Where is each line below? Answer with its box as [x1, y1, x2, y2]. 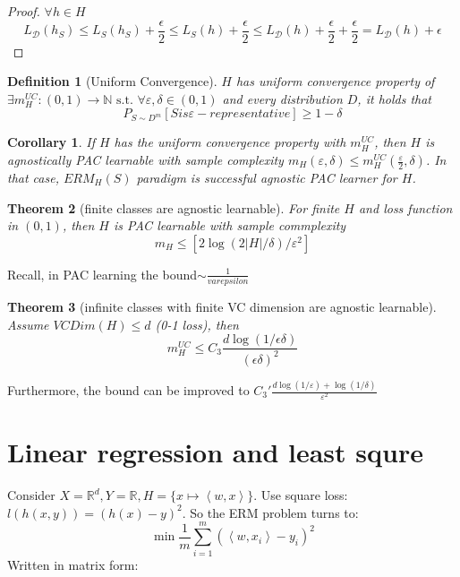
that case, [7, 168, 59, 187]
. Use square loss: [253, 486, 348, 504]
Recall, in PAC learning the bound [7, 264, 198, 283]
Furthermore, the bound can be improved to [7, 381, 250, 400]
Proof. [7, 2, 40, 20]
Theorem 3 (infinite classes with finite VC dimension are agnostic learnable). [7, 297, 437, 316]
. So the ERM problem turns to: [182, 503, 359, 521]
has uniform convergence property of [235, 72, 435, 90]
